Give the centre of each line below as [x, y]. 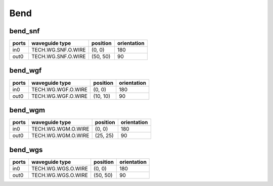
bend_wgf [26, 71]
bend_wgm [27, 110]
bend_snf [25, 31]
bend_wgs [26, 149]
